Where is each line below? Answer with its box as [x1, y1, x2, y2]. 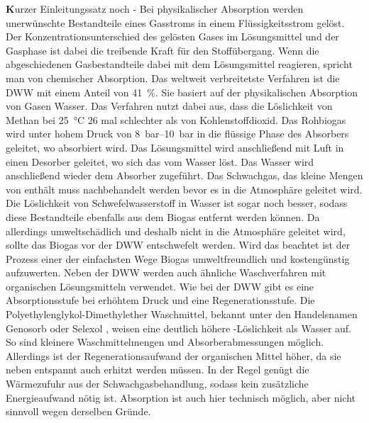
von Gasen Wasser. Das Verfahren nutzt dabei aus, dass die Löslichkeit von [6, 98, 333, 113]
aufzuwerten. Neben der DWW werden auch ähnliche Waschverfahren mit [6, 265, 326, 280]
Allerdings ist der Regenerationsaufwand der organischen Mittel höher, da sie [6, 348, 341, 363]
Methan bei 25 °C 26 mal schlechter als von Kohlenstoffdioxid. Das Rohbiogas [6, 112, 346, 127]
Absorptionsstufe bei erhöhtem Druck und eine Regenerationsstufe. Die [6, 293, 315, 308]
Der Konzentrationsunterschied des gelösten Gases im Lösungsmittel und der [6, 29, 339, 44]
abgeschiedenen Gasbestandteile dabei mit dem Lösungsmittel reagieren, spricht [6, 57, 353, 72]
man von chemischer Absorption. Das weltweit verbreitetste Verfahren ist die [6, 70, 340, 85]
